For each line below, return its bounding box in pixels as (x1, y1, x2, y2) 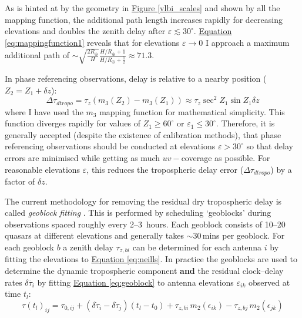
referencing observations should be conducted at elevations (5, 140, 216, 152)
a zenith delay (63, 241, 113, 253)
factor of (5, 175, 35, 188)
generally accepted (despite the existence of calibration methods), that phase (5, 128, 281, 140)
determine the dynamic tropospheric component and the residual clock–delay (5, 265, 284, 277)
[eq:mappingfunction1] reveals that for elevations (5, 36, 180, 48)
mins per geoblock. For (202, 229, 285, 242)
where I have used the (5, 105, 83, 118)
